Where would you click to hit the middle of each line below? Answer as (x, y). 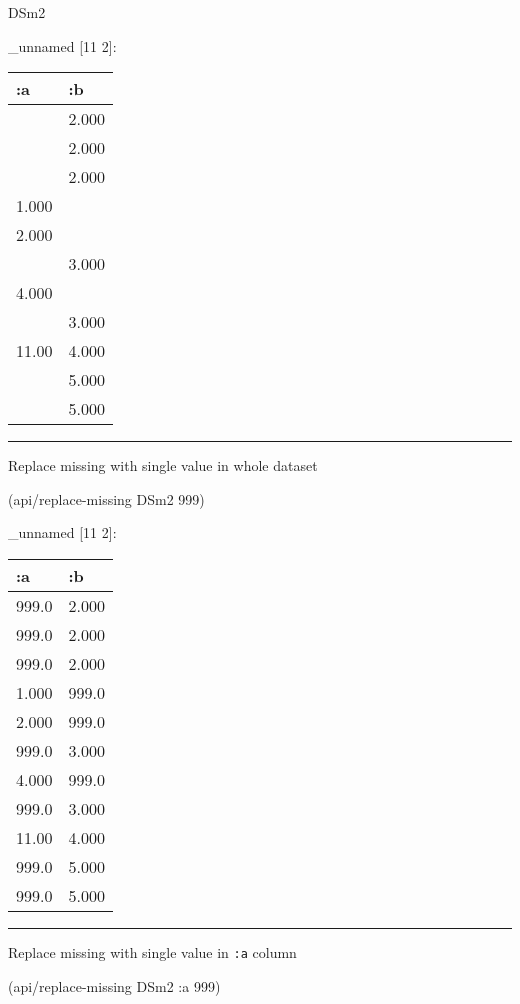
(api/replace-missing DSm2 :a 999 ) (114, 985)
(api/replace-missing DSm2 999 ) (106, 498)
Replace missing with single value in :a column (152, 951)
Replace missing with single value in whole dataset (163, 465)
